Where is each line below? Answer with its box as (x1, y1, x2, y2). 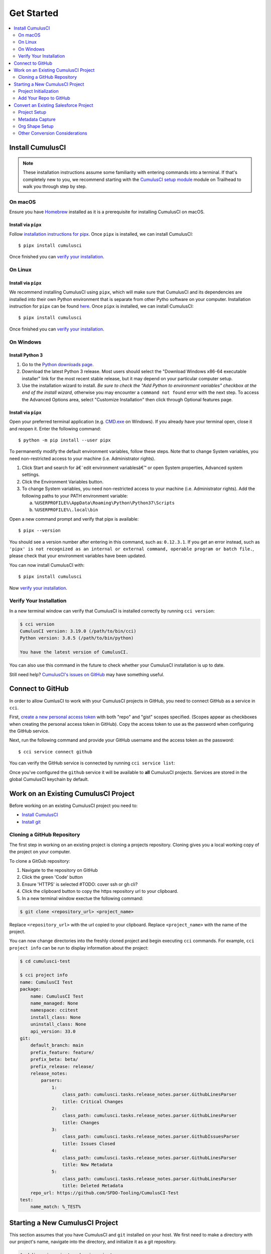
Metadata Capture (18, 116, 56, 122)
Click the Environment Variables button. (22, 479, 104, 485)
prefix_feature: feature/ (30, 1049, 94, 1055)
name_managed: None (30, 1001, 79, 1006)
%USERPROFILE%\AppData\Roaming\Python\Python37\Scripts (34, 500, 175, 506)
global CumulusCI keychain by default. (9, 776, 89, 782)
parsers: (41, 1077, 63, 1083)
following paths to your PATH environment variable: (22, 493, 128, 499)
